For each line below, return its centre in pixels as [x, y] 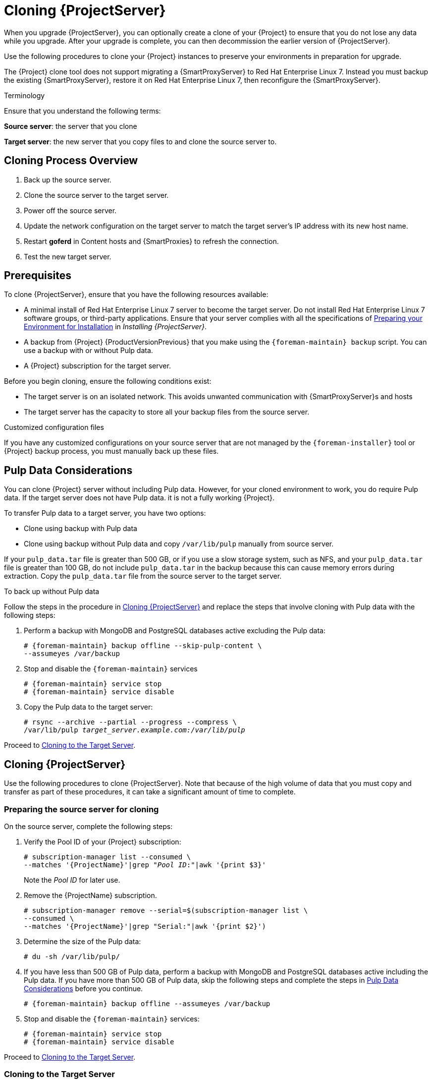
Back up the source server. [68, 180]
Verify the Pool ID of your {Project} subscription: [103, 841]
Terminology [25, 95]
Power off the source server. [70, 210]
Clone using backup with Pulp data [81, 529]
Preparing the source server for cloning [81, 809]
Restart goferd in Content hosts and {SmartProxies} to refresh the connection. [151, 241]
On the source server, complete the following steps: [88, 826]
